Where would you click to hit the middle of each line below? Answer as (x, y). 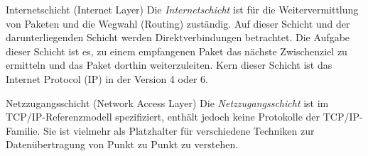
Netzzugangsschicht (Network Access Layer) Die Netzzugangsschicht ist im (167, 102)
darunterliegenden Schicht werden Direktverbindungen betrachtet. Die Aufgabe (178, 37)
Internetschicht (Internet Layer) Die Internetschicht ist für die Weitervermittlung (182, 9)
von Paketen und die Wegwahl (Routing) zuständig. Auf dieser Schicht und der (178, 23)
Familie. (23, 130)
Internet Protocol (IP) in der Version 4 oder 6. (107, 78)
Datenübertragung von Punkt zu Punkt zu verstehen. (122, 144)
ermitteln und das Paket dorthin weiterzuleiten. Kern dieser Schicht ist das (169, 65)
